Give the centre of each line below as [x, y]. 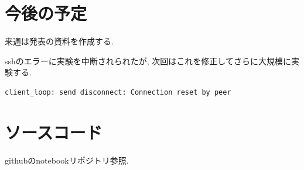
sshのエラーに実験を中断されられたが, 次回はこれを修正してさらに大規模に [148, 60]
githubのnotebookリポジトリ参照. [67, 160]
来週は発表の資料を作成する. [59, 41]
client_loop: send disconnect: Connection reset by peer [118, 92]
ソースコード [54, 132]
